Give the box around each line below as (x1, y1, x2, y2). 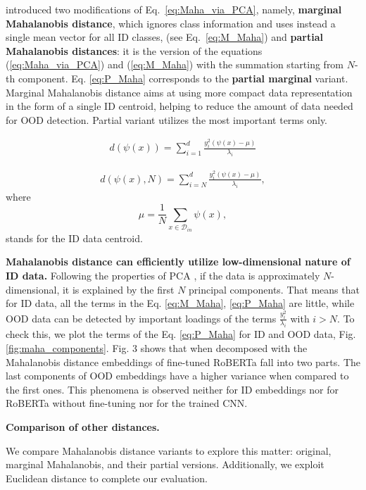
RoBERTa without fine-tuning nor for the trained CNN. (6, 396, 248, 410)
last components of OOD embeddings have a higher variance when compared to (6, 368, 349, 383)
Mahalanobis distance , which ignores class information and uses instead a (6, 15, 336, 30)
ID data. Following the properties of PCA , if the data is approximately (6, 268, 320, 282)
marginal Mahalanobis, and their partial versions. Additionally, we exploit (6, 457, 324, 472)
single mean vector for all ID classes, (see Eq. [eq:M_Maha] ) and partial (6, 30, 323, 44)
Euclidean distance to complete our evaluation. (6, 470, 208, 485)
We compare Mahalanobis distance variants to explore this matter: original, (6, 443, 332, 458)
